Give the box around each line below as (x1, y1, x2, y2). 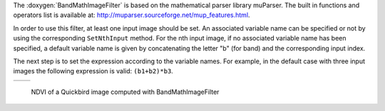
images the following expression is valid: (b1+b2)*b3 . (13, 67, 174, 75)
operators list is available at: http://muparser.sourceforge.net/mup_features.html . (13, 11, 250, 19)
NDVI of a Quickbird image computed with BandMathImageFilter (31, 88, 220, 96)
